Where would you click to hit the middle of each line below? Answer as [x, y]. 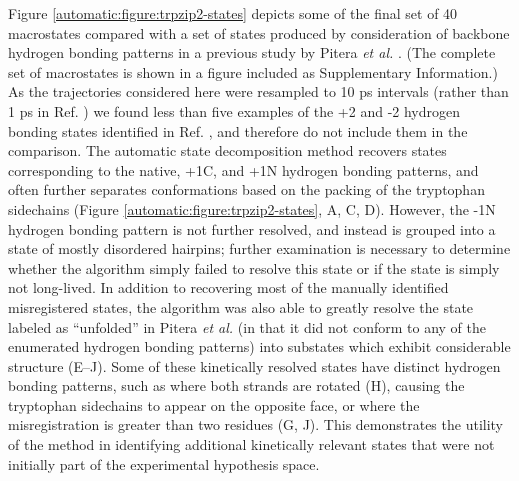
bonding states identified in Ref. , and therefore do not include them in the [238, 130]
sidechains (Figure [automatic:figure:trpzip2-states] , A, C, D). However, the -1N [252, 208]
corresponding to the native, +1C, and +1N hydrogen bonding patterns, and [243, 169]
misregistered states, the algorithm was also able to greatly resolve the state [241, 306]
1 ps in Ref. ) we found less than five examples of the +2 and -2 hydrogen [234, 110]
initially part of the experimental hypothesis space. [164, 463]
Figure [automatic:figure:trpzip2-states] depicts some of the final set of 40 [233, 13]
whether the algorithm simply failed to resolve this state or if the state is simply [254, 267]
